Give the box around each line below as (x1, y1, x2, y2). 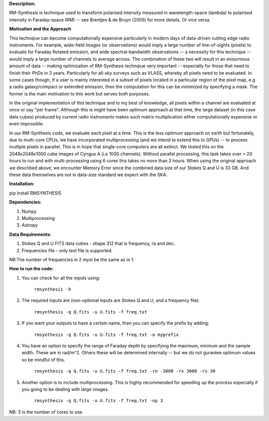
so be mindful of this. (21, 356, 65, 363)
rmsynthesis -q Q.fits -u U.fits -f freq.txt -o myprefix (34, 331, 179, 337)
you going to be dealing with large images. (21, 386, 109, 392)
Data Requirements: (9, 231, 52, 237)
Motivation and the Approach (9, 26, 72, 32)
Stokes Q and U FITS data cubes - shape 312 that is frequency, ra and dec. (21, 240, 175, 246)
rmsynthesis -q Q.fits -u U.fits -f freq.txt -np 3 (34, 398, 163, 404)
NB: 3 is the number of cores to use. (9, 409, 84, 415)
